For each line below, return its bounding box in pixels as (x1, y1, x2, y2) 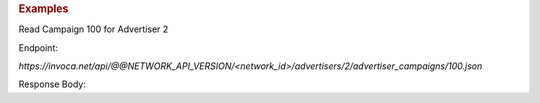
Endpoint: (18, 41, 59, 54)
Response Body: (18, 78, 87, 90)
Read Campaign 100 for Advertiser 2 (18, 23, 169, 35)
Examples (18, 2, 69, 15)
